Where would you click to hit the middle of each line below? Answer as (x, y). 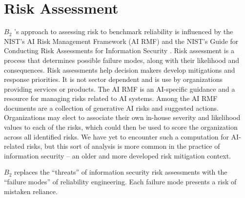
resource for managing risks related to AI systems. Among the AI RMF (111, 98)
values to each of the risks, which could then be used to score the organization (121, 127)
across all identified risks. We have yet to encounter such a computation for (116, 136)
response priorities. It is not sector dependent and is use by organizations (113, 79)
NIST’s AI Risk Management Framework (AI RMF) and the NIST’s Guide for (121, 41)
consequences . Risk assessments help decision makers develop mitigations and (120, 69)
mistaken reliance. (31, 191)
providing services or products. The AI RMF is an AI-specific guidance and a (120, 89)
